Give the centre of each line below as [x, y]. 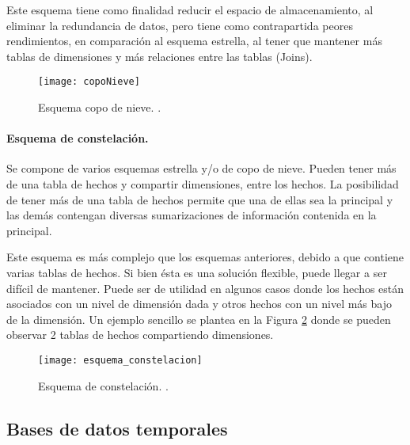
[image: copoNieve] [89, 82]
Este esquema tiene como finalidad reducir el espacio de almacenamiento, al [190, 10]
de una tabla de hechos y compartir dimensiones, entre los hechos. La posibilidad [203, 184]
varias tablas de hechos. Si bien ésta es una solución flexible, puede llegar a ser [197, 272]
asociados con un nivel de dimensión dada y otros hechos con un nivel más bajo [199, 304]
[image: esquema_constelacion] [120, 360]
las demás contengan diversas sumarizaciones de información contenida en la [192, 215]
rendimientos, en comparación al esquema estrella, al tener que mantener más [194, 41]
